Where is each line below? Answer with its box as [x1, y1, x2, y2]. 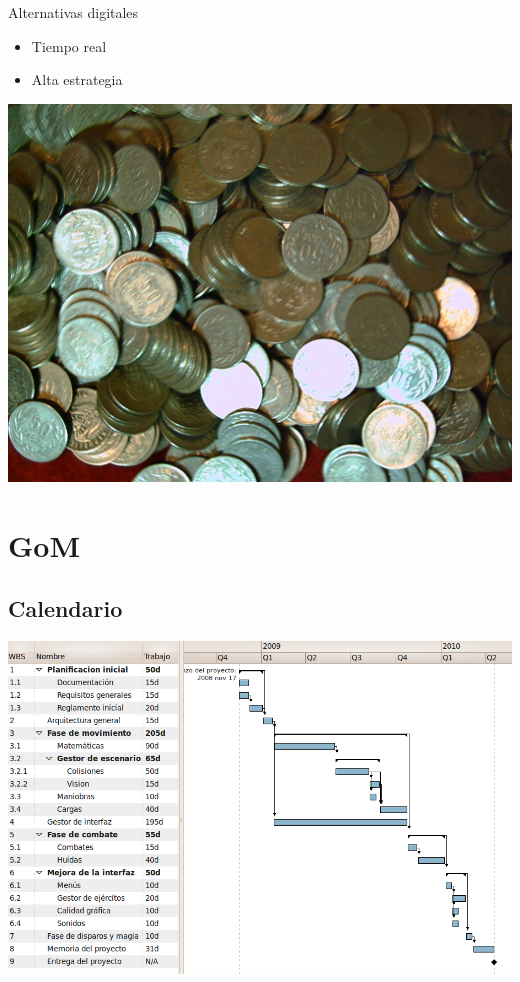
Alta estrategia [31, 69, 123, 90]
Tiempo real [31, 35, 107, 56]
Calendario [8, 593, 123, 624]
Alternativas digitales [8, 2, 139, 22]
